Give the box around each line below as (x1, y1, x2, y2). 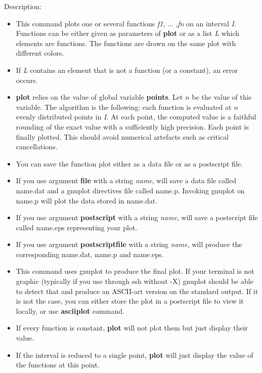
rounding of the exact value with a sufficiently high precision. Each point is (16, 121, 249, 132)
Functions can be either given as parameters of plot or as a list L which (16, 28, 240, 38)
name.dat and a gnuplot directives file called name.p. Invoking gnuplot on (16, 185, 245, 195)
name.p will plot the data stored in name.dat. (16, 195, 158, 205)
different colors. (16, 48, 64, 58)
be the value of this (192, 92, 252, 102)
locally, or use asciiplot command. (16, 305, 124, 316)
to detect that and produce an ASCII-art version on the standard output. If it (16, 285, 258, 296)
